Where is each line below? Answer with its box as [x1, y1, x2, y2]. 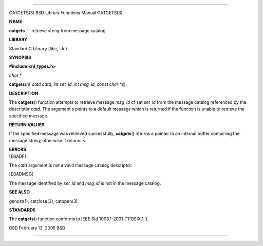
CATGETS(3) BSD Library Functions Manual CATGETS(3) [9, 10, 123, 16]
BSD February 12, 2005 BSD [9, 225, 66, 231]
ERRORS [9, 147, 27, 152]
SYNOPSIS [9, 54, 32, 60]
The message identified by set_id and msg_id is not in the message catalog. [9, 180, 161, 186]
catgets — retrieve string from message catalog [9, 27, 106, 34]
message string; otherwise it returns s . [9, 137, 87, 143]
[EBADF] [9, 153, 26, 159]
